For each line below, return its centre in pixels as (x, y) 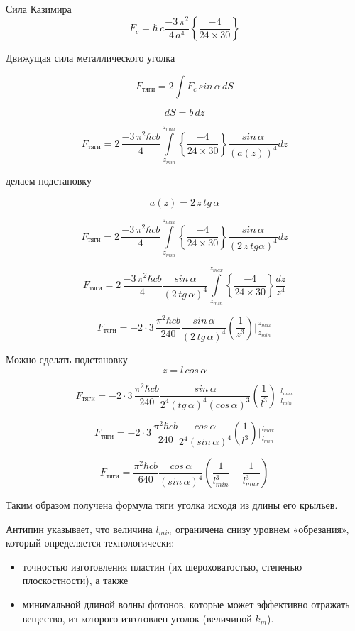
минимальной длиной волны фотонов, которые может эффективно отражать (186, 604)
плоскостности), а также (75, 580)
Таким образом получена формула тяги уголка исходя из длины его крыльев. (172, 505)
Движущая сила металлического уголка (91, 58)
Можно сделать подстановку (67, 359)
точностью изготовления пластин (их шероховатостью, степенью (162, 566)
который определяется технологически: (90, 543)
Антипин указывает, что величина (79, 528)
